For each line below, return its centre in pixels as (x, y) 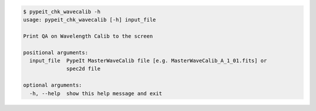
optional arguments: (52, 85)
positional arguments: (56, 52)
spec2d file (83, 69)
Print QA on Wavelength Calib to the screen (88, 36)
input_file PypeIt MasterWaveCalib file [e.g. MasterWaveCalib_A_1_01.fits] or (148, 60)
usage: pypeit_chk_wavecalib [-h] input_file (90, 20)
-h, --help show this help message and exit (96, 93)
